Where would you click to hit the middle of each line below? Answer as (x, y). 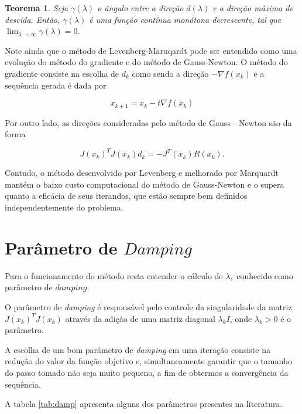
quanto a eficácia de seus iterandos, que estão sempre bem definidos (126, 196)
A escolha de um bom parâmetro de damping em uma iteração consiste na (138, 349)
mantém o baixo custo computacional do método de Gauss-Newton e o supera (145, 184)
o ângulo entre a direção (140, 8)
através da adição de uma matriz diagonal (140, 318)
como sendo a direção (170, 73)
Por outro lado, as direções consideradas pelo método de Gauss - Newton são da (148, 122)
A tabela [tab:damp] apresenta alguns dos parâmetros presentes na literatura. (144, 404)
